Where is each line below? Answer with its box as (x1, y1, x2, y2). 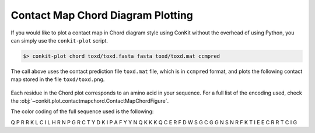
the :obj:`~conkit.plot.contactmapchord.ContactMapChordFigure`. (10, 97, 169, 104)
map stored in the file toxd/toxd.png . (10, 76, 105, 83)
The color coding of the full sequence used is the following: (10, 108, 154, 115)
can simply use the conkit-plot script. (10, 37, 108, 44)
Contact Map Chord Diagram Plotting (10, 9, 194, 22)
